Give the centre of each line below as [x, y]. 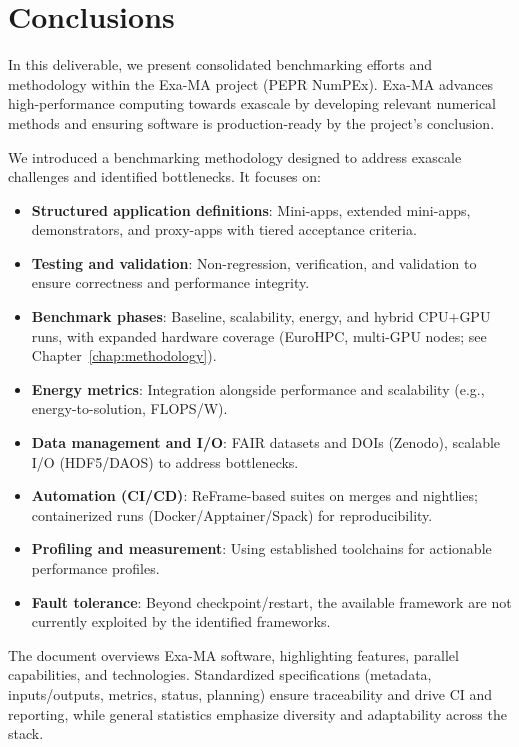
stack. [26, 733]
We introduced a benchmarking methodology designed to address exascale [235, 156]
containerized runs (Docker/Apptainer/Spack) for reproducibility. [232, 514]
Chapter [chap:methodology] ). [124, 355]
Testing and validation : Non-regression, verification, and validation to [254, 262]
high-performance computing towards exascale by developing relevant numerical [252, 103]
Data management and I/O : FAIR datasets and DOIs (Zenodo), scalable [266, 442]
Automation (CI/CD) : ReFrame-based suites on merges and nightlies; [254, 495]
